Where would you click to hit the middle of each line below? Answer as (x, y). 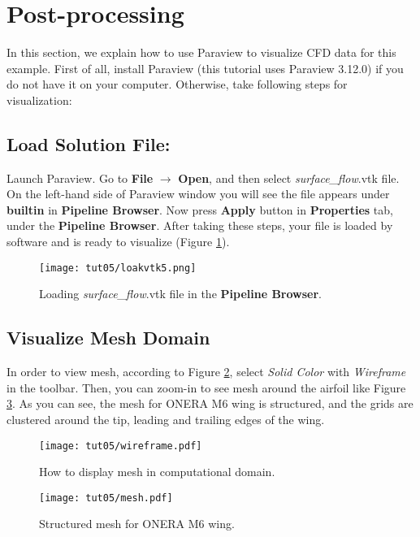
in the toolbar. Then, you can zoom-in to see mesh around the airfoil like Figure (206, 387)
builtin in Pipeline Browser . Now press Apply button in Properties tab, (200, 209)
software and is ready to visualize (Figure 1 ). (118, 242)
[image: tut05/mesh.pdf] (106, 498)
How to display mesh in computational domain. (157, 472)
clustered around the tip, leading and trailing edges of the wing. (166, 419)
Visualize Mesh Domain (108, 338)
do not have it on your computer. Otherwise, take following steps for (177, 84)
